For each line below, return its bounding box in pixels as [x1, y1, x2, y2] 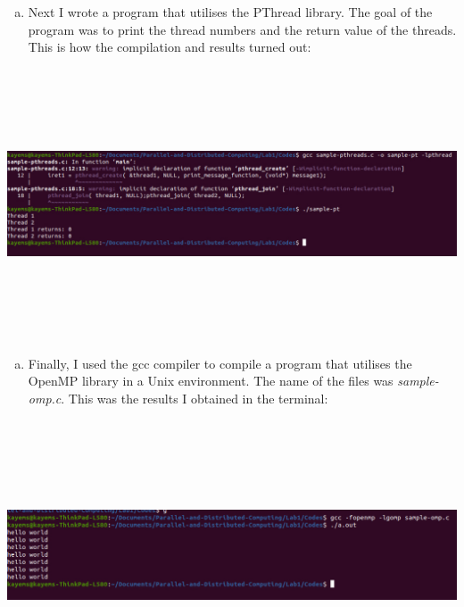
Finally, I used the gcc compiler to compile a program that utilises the [28, 353, 412, 372]
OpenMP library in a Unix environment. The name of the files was [28, 371, 394, 390]
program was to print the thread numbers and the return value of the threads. [28, 20, 457, 38]
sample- [397, 371, 439, 390]
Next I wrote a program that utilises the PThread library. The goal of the [28, 3, 433, 21]
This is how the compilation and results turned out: [28, 37, 311, 56]
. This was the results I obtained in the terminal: [61, 388, 328, 407]
